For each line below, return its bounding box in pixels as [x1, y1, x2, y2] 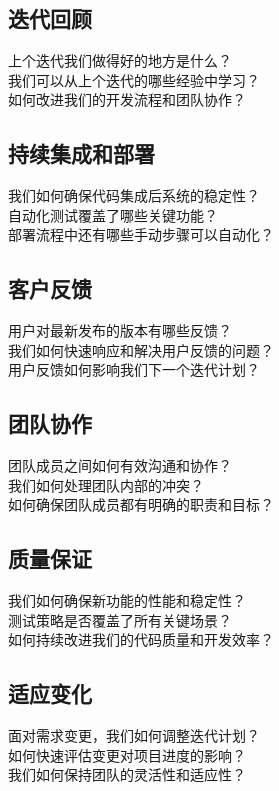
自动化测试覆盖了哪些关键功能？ [8, 204, 218, 225]
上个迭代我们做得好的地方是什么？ [8, 50, 232, 71]
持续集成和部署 [8, 138, 155, 169]
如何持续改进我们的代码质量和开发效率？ [8, 629, 274, 650]
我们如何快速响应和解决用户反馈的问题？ [8, 339, 274, 360]
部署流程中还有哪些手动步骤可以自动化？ [8, 224, 274, 245]
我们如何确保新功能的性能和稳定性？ [8, 590, 246, 611]
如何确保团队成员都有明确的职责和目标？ [8, 494, 274, 515]
